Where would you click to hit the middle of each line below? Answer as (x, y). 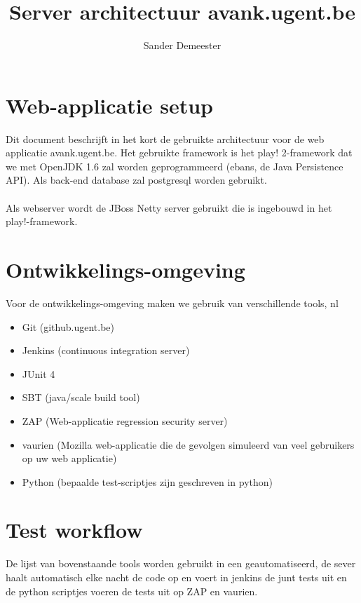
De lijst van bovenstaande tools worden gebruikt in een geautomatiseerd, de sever (181, 563)
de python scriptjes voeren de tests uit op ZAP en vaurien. (132, 591)
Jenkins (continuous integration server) (106, 350)
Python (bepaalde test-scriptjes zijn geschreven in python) (148, 481)
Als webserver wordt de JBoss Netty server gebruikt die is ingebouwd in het (169, 207)
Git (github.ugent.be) (68, 326)
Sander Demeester (182, 45)
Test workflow (74, 530)
